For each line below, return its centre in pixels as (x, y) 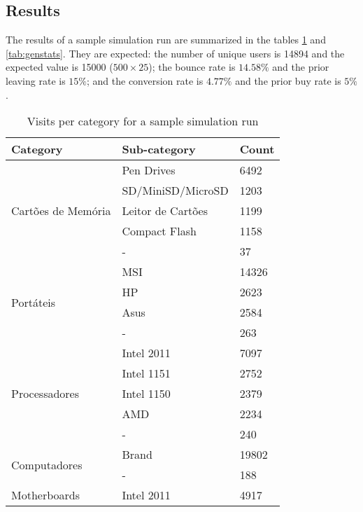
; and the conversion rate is (145, 80)
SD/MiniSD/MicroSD (175, 191)
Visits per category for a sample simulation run (143, 121)
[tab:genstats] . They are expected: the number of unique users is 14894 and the (175, 53)
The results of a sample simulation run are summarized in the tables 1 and (166, 40)
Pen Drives (149, 170)
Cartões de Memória (61, 211)
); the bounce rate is (192, 67)
